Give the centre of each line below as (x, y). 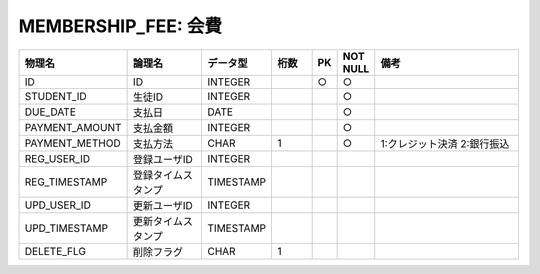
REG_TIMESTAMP (66, 182)
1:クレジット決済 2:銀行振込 (445, 143)
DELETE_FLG (55, 251)
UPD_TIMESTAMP (66, 228)
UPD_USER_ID (58, 205)
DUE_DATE (50, 112)
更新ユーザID (163, 205)
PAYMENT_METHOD (72, 143)
